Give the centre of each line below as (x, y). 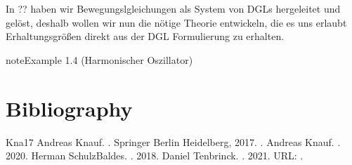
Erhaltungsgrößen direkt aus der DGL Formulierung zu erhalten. (145, 36)
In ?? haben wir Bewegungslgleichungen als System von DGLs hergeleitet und (173, 8)
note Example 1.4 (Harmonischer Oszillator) (99, 59)
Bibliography (69, 108)
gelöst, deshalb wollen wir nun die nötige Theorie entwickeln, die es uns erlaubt (176, 22)
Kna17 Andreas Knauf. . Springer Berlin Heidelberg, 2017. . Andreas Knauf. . (173, 141)
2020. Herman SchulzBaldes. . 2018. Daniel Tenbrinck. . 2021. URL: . (155, 156)
